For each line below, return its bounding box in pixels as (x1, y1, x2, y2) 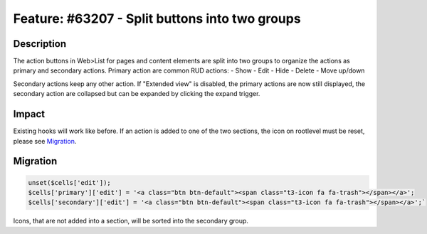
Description (13, 38, 67, 50)
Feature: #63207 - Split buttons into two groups (13, 11, 302, 26)
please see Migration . (13, 137, 77, 145)
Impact (13, 108, 46, 120)
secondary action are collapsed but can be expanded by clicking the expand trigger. (13, 90, 260, 98)
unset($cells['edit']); (28, 179, 112, 186)
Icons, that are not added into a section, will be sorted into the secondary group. (13, 217, 249, 225)
